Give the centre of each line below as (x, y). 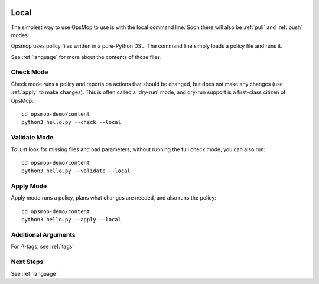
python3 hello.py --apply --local (71, 220)
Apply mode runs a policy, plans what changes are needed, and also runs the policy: (114, 198)
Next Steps (27, 262)
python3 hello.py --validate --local (76, 171)
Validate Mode (32, 138)
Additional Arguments (43, 235)
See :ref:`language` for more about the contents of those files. (86, 57)
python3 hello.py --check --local (71, 122)
